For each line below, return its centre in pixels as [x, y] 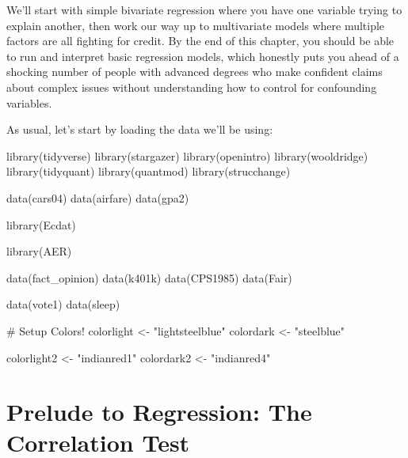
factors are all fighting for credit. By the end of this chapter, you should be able [200, 41]
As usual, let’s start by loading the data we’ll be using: [140, 129]
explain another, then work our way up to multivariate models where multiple [196, 25]
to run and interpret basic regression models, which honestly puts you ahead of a [203, 56]
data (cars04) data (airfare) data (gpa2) [98, 197]
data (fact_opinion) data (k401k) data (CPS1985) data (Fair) [149, 277]
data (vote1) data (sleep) [63, 304]
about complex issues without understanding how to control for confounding [192, 87]
